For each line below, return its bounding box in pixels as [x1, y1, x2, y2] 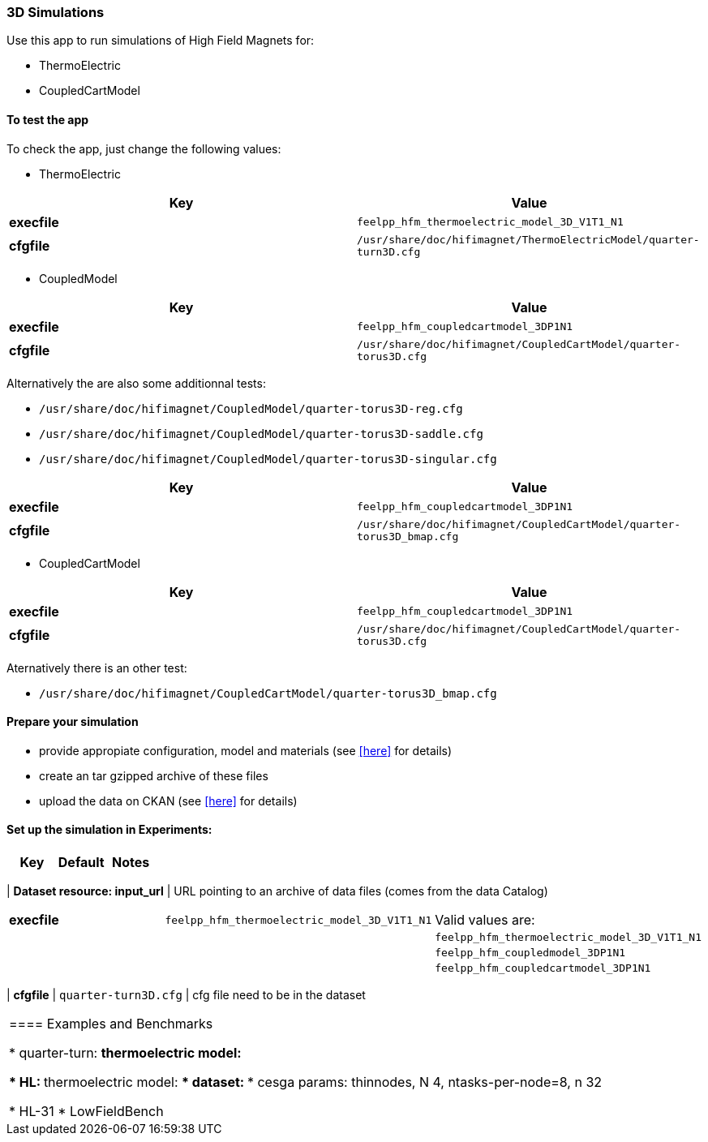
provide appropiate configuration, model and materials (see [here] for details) [39, 743, 453, 758]
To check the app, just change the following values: [6, 141, 281, 156]
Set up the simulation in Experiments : [6, 822, 212, 837]
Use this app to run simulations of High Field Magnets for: [6, 33, 315, 48]
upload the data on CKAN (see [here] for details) [39, 793, 298, 808]
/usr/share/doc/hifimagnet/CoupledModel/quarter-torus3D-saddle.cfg [39, 427, 483, 440]
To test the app [6, 112, 89, 127]
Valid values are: [435, 912, 535, 929]
